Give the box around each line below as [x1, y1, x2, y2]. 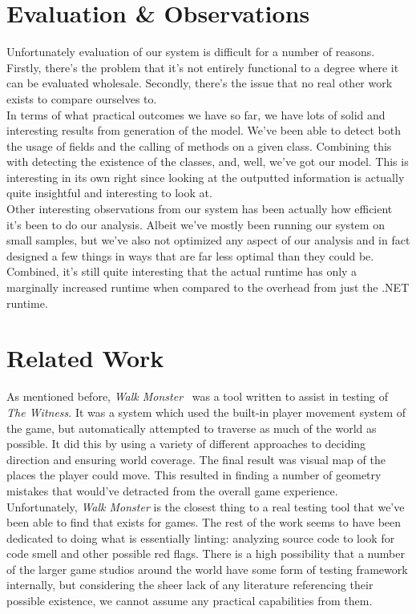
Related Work [6, 341, 164, 374]
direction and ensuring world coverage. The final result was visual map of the [6, 450, 386, 467]
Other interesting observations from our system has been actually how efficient [6, 200, 393, 217]
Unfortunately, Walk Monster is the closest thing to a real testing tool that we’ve [6, 498, 405, 515]
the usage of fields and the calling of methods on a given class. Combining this [6, 137, 392, 154]
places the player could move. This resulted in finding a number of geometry [6, 467, 382, 483]
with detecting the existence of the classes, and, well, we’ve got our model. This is [6, 153, 409, 170]
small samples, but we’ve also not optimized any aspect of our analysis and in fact [6, 232, 410, 248]
